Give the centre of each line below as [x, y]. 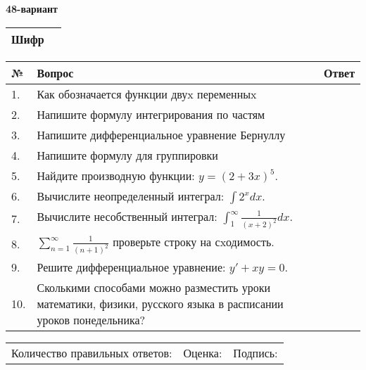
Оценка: [203, 352]
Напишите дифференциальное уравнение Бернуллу [161, 134]
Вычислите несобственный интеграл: [127, 216]
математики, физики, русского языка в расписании [160, 303]
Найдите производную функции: [116, 175]
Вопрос [55, 72]
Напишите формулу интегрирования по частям [151, 114]
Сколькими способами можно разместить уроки [154, 287]
